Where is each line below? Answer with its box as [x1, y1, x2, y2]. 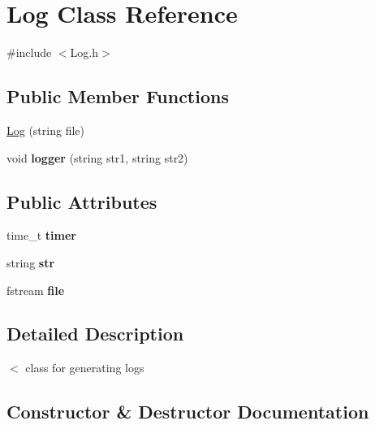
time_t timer [6, 227, 76, 244]
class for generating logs [25, 359, 144, 376]
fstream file [6, 281, 65, 298]
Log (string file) [6, 121, 84, 138]
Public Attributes [6, 189, 157, 214]
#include [6, 44, 52, 61]
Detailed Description [6, 321, 184, 346]
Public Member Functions [6, 84, 229, 109]
